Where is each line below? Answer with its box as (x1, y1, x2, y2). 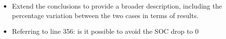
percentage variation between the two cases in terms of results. (12, 10, 199, 20)
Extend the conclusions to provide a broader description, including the (12, 1, 222, 10)
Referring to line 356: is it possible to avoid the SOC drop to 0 (12, 26, 199, 36)
